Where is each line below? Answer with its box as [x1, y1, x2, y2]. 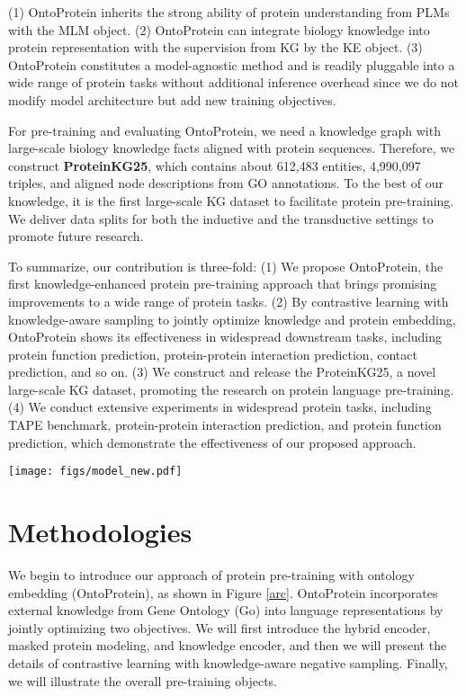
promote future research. [8, 227, 144, 245]
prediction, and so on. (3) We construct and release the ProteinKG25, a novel [8, 362, 436, 381]
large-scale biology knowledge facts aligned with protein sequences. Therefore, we [8, 138, 455, 157]
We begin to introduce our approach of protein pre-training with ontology [8, 566, 415, 584]
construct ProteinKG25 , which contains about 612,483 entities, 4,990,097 [8, 156, 421, 174]
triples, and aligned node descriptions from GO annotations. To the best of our [8, 174, 444, 192]
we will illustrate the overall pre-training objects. [8, 671, 277, 690]
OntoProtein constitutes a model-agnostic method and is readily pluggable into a [8, 55, 455, 74]
